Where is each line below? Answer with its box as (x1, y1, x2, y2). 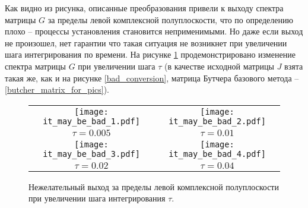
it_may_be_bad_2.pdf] (169, 116, 266, 126)
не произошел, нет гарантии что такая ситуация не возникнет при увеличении (5, 36, 287, 49)
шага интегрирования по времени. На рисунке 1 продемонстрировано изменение (5, 48, 296, 61)
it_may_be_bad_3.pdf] (43, 149, 140, 159)
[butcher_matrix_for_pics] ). (5, 83, 110, 96)
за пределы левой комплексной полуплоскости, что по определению (47, 13, 293, 26)
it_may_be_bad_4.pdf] (169, 149, 266, 159)
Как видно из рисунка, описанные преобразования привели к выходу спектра (5, 2, 284, 14)
